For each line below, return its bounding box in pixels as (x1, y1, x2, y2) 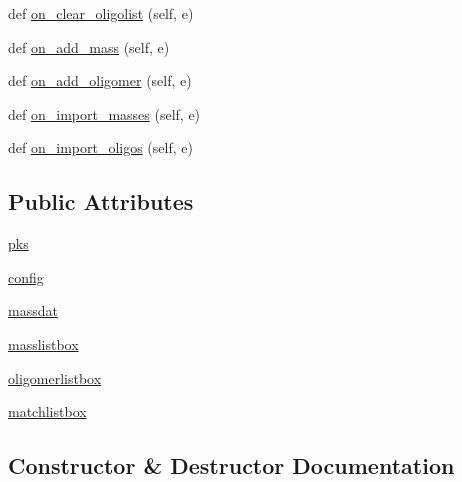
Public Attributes (8, 186, 194, 217)
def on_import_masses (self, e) (8, 103, 201, 124)
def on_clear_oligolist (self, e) (8, 3, 194, 23)
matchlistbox (8, 401, 87, 422)
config (8, 266, 44, 287)
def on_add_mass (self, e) (8, 36, 170, 57)
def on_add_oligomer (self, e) (8, 70, 192, 91)
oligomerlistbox (8, 367, 102, 388)
